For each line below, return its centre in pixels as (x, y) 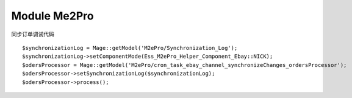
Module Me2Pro (52, 16)
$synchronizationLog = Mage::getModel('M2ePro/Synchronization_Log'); (130, 48)
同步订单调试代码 (33, 34)
